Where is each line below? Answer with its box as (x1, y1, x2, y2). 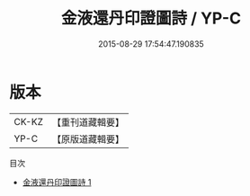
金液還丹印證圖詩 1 (22, 176, 92, 187)
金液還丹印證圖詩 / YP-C (61, 8, 241, 29)
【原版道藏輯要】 (51, 132, 124, 145)
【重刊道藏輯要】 (51, 116, 124, 129)
